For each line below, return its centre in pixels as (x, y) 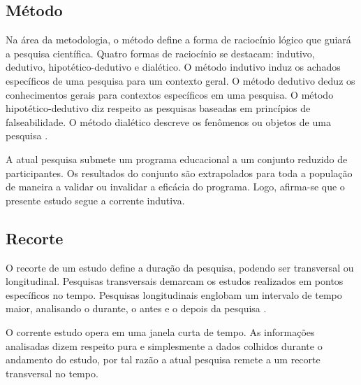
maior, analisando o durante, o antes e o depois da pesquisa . (136, 308)
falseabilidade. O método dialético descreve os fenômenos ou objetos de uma (168, 121)
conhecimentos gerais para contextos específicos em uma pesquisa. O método (170, 94)
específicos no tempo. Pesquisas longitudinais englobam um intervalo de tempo (174, 294)
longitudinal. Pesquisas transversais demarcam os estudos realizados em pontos (175, 281)
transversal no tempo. (52, 373)
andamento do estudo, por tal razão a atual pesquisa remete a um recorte (163, 359)
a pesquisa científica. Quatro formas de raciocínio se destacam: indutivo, (160, 53)
